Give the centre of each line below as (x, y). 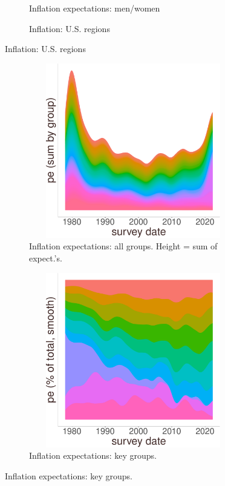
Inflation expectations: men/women (95, 8)
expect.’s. (46, 258)
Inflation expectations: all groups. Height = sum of (123, 246)
